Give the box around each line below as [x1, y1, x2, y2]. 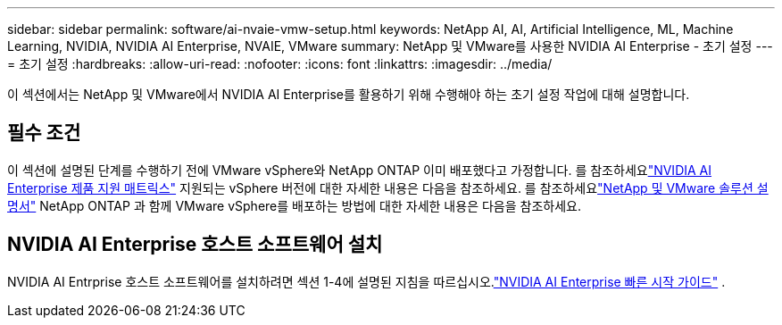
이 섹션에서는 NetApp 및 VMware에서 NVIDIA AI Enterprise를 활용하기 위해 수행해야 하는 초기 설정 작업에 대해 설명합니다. [7, 87, 690, 102]
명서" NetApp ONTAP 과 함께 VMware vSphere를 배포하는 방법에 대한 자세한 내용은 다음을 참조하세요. [7, 197, 581, 213]
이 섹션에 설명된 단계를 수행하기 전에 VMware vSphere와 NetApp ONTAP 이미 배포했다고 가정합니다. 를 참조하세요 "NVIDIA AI [7, 162, 712, 178]
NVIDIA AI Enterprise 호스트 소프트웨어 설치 [7, 233, 383, 256]
